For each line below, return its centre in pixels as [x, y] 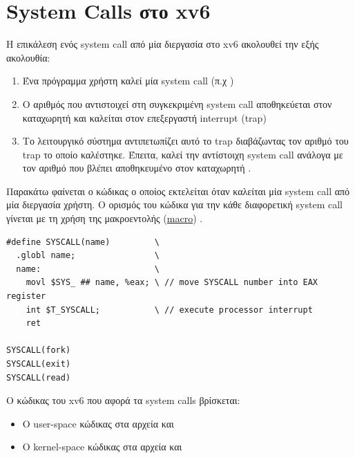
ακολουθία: [28, 57]
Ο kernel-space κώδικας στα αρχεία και [102, 447]
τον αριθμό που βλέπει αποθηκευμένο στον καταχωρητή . [137, 168]
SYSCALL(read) [39, 377]
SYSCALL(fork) [39, 350]
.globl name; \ [88, 256]
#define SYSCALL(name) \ [83, 242]
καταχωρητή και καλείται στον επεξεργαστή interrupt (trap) [144, 117]
